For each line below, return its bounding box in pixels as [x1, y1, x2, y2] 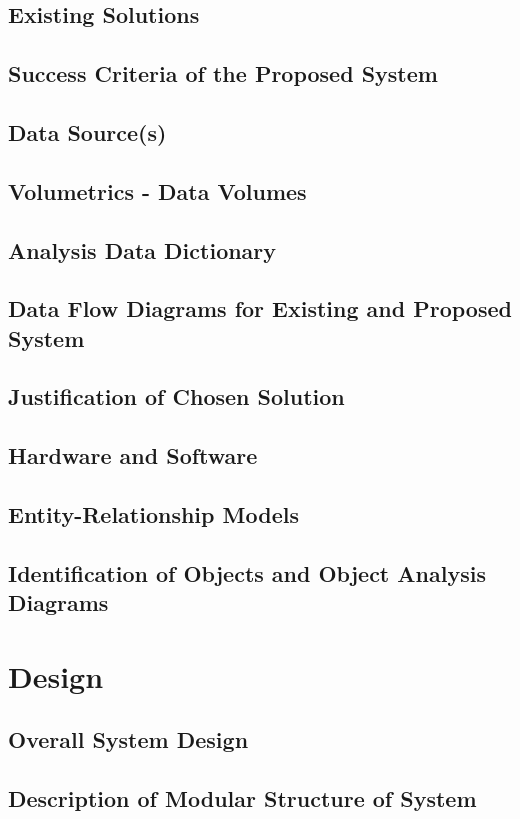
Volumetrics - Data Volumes [8, 175, 307, 206]
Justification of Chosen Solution [8, 381, 345, 412]
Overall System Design [8, 724, 249, 755]
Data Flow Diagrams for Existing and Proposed [8, 293, 512, 324]
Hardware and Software [8, 440, 258, 471]
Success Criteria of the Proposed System [8, 58, 438, 89]
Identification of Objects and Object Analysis [8, 557, 486, 588]
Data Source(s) [8, 116, 167, 147]
